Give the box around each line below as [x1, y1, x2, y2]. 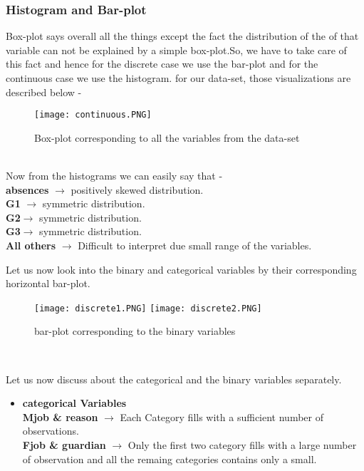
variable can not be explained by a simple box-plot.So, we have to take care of [6, 42, 347, 57]
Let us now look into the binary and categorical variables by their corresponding [6, 262, 357, 276]
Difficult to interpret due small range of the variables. [78, 238, 312, 252]
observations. [22, 423, 79, 438]
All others [6, 238, 56, 252]
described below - [6, 84, 82, 99]
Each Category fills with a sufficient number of [120, 409, 323, 424]
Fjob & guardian [22, 438, 106, 452]
